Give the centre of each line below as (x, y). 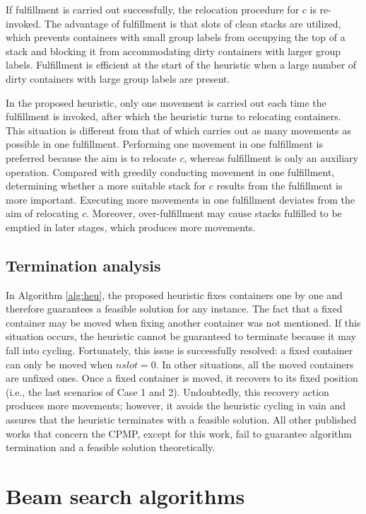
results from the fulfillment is (279, 186)
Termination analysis (83, 265)
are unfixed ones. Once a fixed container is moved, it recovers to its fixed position (182, 378)
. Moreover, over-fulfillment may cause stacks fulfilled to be (214, 213)
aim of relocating (42, 213)
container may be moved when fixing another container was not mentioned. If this (183, 322)
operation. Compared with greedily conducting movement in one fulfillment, (170, 171)
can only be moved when (59, 364)
